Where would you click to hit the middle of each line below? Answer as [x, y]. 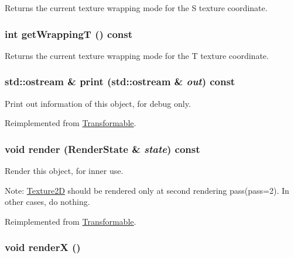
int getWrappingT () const [69, 34]
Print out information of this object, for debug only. [98, 103]
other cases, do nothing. [47, 202]
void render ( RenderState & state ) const [102, 149]
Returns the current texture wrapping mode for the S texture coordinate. [136, 8]
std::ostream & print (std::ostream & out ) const [120, 81]
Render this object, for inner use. [64, 171]
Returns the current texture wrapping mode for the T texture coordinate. [137, 55]
